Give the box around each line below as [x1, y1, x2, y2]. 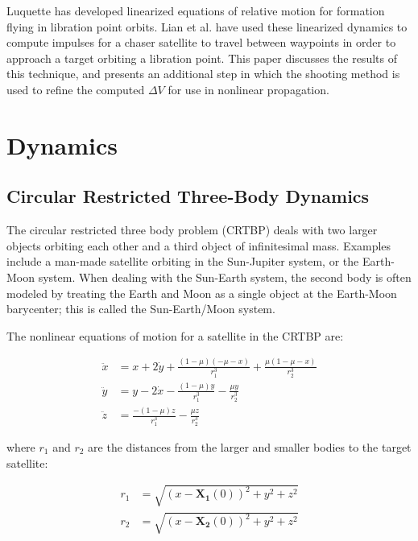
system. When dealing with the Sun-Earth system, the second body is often [38, 268, 412, 285]
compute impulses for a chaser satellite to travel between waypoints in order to [6, 34, 396, 51]
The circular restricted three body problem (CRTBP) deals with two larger [6, 221, 378, 238]
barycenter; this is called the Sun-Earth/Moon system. [6, 300, 275, 317]
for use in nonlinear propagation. [168, 81, 329, 97]
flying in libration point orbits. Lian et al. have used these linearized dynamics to [6, 18, 408, 35]
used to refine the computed [6, 81, 145, 97]
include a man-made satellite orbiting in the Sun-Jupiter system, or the [6, 253, 359, 270]
